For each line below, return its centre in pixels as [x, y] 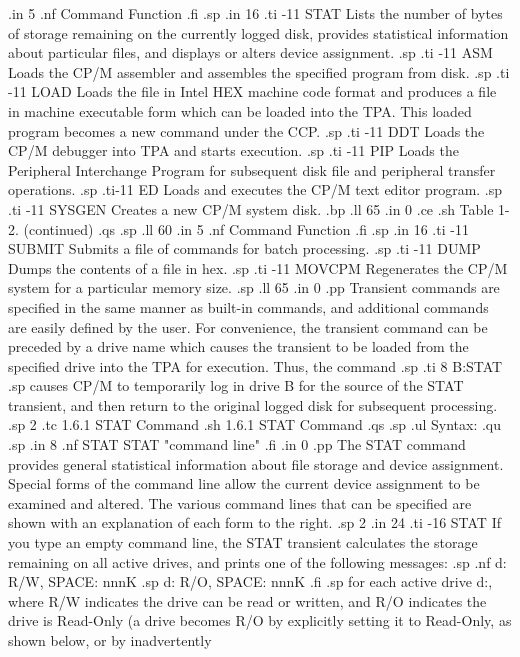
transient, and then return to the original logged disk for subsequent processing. [253, 404]
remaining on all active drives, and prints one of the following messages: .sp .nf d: [257, 561]
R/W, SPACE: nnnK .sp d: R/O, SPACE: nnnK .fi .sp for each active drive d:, [250, 581]
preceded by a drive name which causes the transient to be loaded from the [238, 346]
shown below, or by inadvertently [110, 640]
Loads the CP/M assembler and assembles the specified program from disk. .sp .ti [259, 71]
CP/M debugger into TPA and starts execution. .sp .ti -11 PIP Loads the [233, 150]
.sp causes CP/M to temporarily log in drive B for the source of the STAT [236, 385]
